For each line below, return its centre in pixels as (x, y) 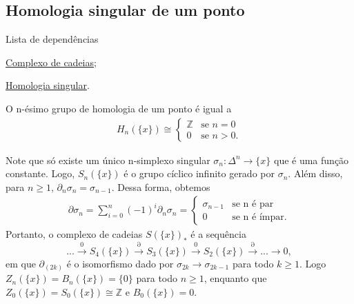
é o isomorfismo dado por (120, 263)
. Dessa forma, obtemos (161, 186)
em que (21, 263)
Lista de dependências (52, 39)
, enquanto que (235, 278)
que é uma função (311, 160)
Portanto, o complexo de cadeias (74, 234)
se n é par (253, 204)
